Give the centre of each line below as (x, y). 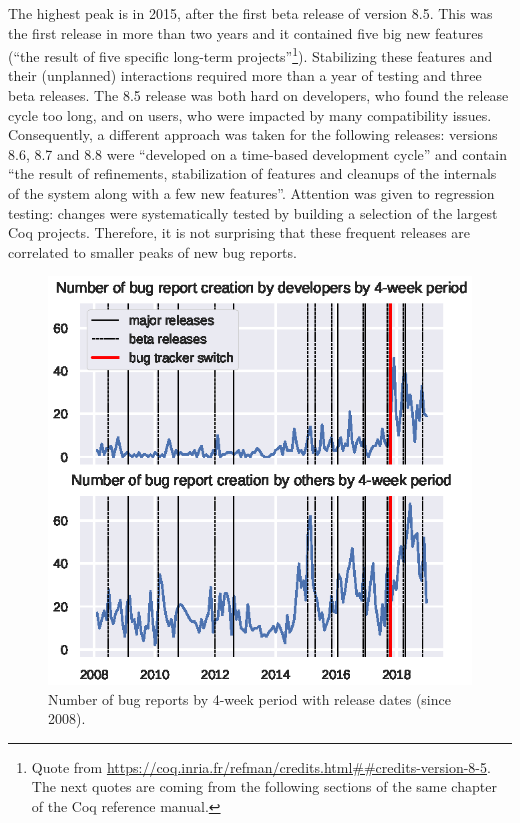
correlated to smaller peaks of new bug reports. (152, 251)
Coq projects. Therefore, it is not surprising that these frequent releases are (239, 232)
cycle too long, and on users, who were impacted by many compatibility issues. (250, 114)
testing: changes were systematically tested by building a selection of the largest (253, 212)
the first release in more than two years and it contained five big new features (245, 32)
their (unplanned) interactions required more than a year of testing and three (245, 75)
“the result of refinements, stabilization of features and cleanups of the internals (252, 173)
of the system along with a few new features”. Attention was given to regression (251, 193)
